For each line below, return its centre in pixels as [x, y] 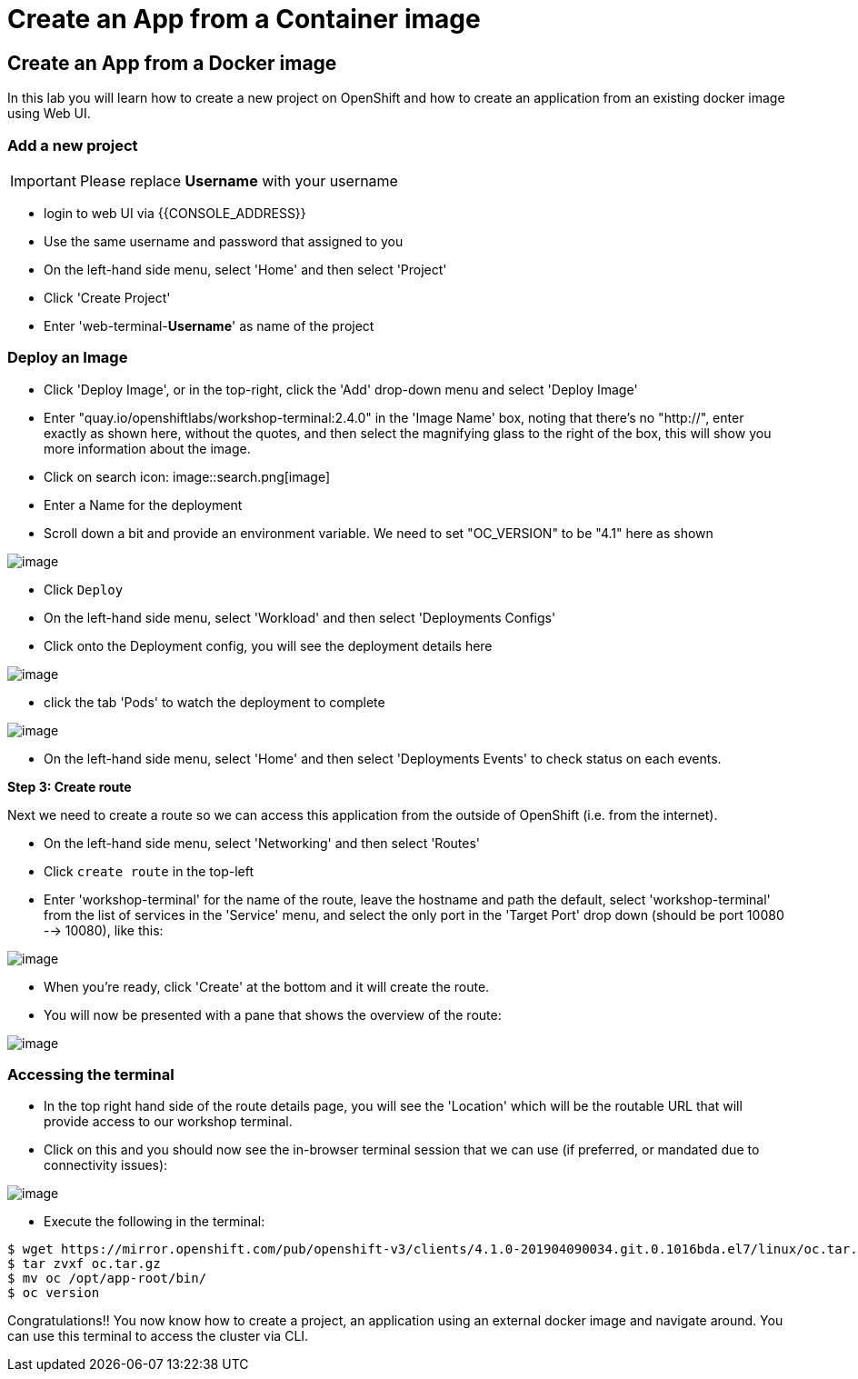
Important [43, 180]
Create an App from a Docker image [172, 63]
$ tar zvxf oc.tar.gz [84, 1264]
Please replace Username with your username [239, 180]
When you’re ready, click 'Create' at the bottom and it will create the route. [267, 986]
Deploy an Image [68, 358]
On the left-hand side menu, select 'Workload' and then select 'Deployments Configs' [300, 617]
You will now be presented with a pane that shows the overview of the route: [273, 1014]
